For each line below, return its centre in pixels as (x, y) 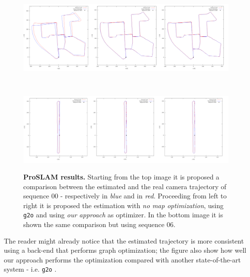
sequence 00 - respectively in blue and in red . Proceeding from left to (125, 196)
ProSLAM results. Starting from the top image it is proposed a (121, 176)
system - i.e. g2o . (30, 269)
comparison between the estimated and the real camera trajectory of (125, 186)
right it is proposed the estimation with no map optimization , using (124, 205)
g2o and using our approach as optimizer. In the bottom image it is (123, 215)
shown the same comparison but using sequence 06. (99, 224)
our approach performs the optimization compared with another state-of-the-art (122, 259)
